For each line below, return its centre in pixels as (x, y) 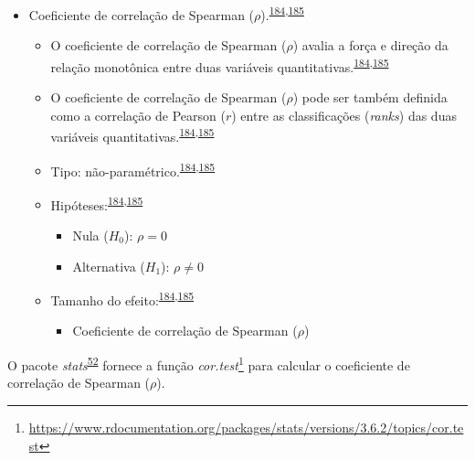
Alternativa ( (109, 266)
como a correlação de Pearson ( (138, 115)
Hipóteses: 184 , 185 (97, 203)
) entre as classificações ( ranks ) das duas (344, 115)
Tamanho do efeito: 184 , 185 (122, 299)
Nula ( (90, 235)
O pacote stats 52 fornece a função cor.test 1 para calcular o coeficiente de (209, 364)
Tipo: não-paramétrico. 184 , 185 (133, 169)
